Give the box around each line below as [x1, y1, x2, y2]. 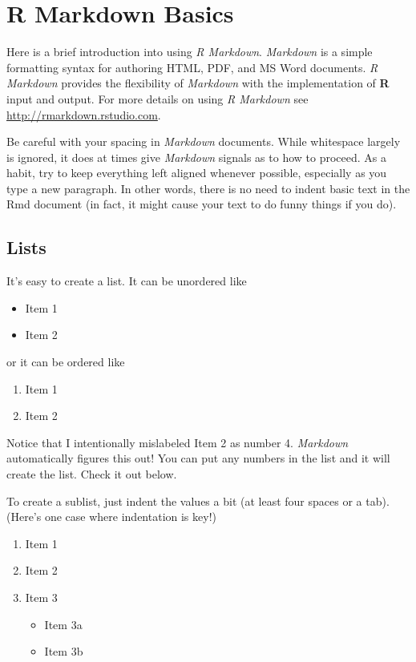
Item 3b [44, 643, 83, 660]
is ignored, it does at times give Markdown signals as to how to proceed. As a [6, 148, 386, 165]
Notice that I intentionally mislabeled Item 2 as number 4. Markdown [6, 434, 349, 450]
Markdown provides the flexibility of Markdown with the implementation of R [6, 75, 390, 91]
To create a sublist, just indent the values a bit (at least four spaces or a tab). [6, 492, 390, 509]
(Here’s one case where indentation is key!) [6, 508, 216, 525]
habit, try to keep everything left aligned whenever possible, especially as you [6, 164, 387, 181]
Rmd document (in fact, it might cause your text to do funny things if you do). [6, 196, 397, 212]
